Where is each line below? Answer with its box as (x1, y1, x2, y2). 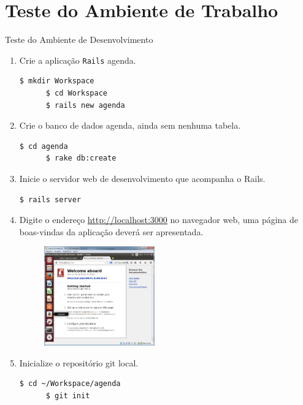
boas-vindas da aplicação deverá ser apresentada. (19, 225, 204, 238)
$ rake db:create (45, 154, 117, 163)
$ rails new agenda (45, 100, 125, 110)
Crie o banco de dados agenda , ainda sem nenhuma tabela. (19, 119, 241, 132)
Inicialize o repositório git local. (19, 356, 139, 369)
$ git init (45, 391, 90, 400)
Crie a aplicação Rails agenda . (19, 53, 136, 66)
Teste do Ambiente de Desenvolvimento (5, 33, 153, 46)
